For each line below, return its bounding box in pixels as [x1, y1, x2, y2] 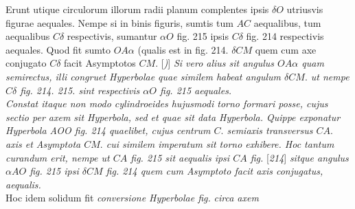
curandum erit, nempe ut [5, 150, 110, 164]
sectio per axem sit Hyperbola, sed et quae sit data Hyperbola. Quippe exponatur [5, 109, 341, 124]
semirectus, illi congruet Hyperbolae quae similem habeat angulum [5, 69, 282, 83]
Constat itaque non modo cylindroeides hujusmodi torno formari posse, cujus [5, 96, 328, 111]
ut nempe [310, 69, 350, 83]
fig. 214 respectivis [246, 29, 324, 43]
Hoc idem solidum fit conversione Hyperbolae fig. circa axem [5, 190, 259, 205]
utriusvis [286, 2, 323, 16]
